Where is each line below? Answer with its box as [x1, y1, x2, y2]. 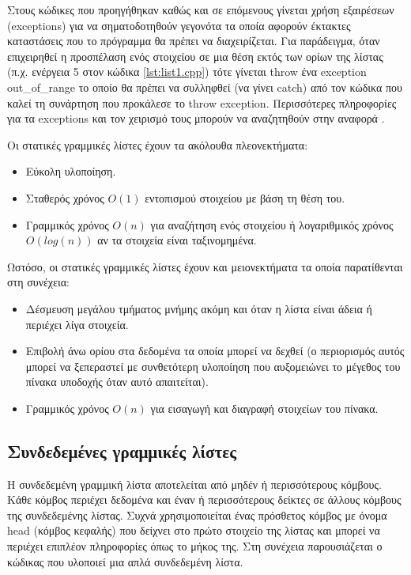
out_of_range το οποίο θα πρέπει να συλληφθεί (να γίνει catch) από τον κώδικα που [7, 78, 402, 95]
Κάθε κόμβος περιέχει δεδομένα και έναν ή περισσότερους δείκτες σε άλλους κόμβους [7, 491, 402, 508]
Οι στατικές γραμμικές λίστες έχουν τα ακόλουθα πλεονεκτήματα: [7, 136, 308, 153]
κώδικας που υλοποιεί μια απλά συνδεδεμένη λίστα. [7, 553, 243, 569]
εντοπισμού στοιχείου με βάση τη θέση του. [145, 189, 345, 206]
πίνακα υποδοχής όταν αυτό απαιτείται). [25, 373, 209, 390]
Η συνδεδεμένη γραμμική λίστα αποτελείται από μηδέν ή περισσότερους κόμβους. [7, 475, 382, 492]
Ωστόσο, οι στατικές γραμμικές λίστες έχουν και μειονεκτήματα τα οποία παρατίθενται [7, 258, 403, 274]
